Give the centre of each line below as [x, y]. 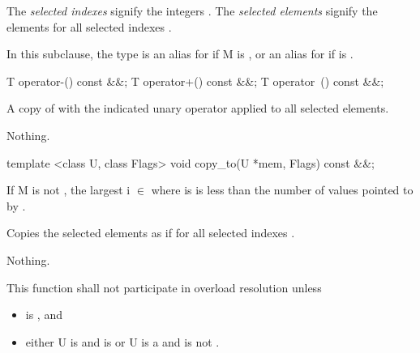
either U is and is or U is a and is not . [122, 341]
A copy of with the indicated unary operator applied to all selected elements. [198, 108]
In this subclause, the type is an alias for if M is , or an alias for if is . [180, 54]
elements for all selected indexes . [89, 26]
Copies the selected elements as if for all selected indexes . [151, 233]
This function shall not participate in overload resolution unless [164, 287]
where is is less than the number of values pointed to [282, 190]
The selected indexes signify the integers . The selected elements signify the [192, 11]
